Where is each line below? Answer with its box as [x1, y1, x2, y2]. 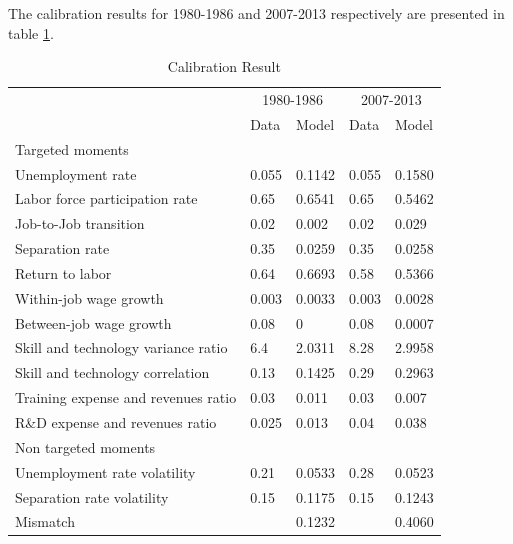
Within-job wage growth [15, 287, 164, 308]
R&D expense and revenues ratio [15, 412, 217, 432]
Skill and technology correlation [15, 362, 210, 383]
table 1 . [8, 22, 54, 43]
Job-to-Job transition [15, 213, 145, 234]
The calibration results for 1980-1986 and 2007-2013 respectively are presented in [8, 3, 505, 23]
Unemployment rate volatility [15, 461, 196, 482]
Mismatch [15, 511, 75, 532]
